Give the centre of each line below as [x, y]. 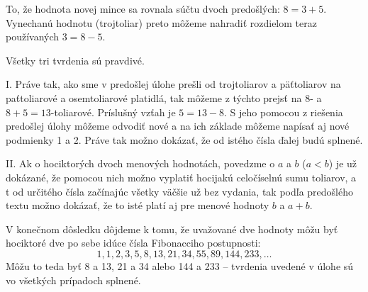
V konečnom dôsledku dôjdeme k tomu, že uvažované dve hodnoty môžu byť [172, 229]
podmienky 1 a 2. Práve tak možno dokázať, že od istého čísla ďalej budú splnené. [184, 139]
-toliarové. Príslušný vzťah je [113, 112]
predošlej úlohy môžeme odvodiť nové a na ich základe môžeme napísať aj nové [178, 126]
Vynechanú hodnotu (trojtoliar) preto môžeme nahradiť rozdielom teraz [161, 22]
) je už [343, 163]
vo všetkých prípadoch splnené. [73, 280]
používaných [33, 36]
